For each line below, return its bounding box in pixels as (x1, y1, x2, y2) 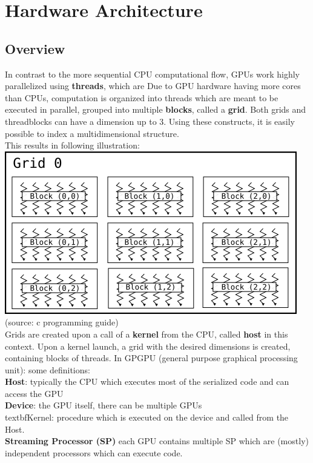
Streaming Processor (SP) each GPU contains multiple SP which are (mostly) (5, 435, 309, 447)
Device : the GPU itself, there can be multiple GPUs (5, 399, 202, 411)
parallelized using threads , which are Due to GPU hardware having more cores (5, 79, 301, 92)
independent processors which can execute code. (5, 446, 183, 459)
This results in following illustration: (5, 139, 140, 152)
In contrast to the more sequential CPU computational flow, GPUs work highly (5, 67, 300, 80)
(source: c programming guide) (5, 316, 119, 328)
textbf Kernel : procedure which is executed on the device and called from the (5, 411, 289, 424)
